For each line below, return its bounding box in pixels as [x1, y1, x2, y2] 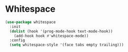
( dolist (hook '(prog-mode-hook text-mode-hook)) [9, 28, 113, 34]
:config [9, 38, 26, 43]
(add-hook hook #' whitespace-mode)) [14, 33, 89, 38]
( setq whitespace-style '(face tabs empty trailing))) [9, 43, 124, 48]
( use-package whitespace [5, 20, 56, 25]
